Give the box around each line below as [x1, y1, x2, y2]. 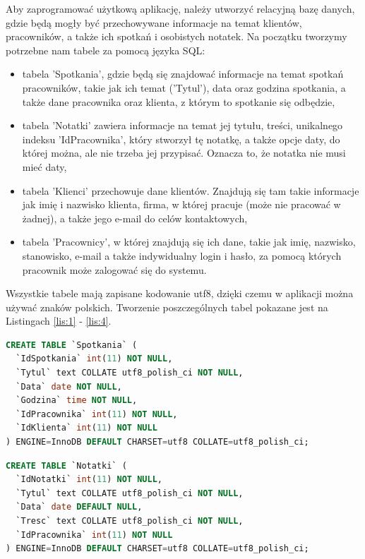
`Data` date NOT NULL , [16, 381, 122, 392]
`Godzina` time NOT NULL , [16, 395, 138, 406]
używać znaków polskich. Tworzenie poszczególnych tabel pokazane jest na [6, 299, 328, 314]
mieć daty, [22, 159, 67, 174]
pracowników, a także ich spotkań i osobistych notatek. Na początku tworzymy [6, 29, 347, 44]
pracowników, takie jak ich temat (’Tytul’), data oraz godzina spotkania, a [22, 80, 346, 95]
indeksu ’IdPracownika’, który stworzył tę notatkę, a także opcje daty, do [22, 131, 340, 146]
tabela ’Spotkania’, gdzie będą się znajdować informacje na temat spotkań [22, 66, 344, 81]
